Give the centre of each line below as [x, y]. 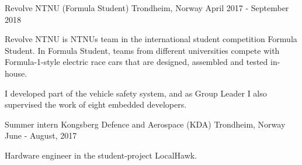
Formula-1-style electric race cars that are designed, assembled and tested [136, 62]
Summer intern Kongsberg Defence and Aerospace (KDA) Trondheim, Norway [145, 124]
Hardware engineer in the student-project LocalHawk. [101, 155]
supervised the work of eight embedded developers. [96, 104]
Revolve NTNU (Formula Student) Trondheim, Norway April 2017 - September [147, 8]
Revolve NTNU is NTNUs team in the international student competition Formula [151, 39]
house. [16, 73]
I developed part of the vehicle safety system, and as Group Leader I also [136, 93]
